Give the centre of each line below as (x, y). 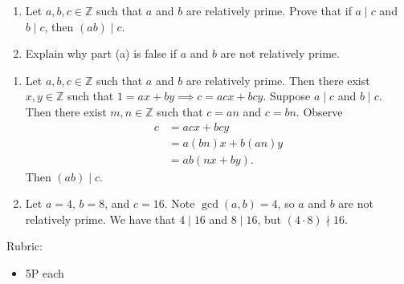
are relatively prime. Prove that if (269, 10)
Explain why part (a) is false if (101, 53)
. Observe (319, 111)
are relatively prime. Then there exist (278, 80)
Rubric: (24, 246)
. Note (180, 203)
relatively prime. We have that (100, 219)
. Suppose (287, 96)
